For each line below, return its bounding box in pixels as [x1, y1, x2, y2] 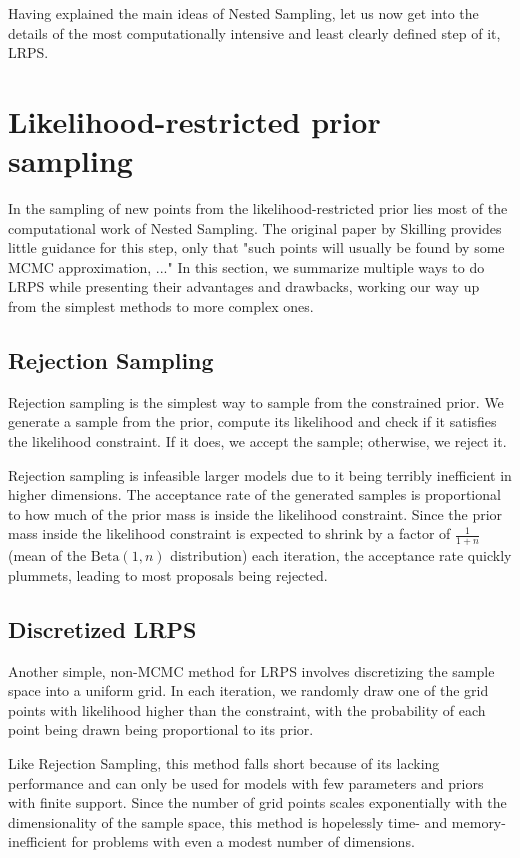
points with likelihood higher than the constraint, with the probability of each [8, 699, 486, 720]
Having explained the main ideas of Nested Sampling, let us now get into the [8, 3, 479, 23]
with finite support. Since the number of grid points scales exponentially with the [8, 792, 507, 813]
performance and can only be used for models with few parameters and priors [8, 772, 484, 793]
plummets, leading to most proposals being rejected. [8, 564, 328, 585]
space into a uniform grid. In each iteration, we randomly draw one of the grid [8, 680, 489, 701]
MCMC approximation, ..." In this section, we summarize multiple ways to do [8, 256, 485, 277]
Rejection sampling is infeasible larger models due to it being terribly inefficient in [8, 464, 512, 485]
